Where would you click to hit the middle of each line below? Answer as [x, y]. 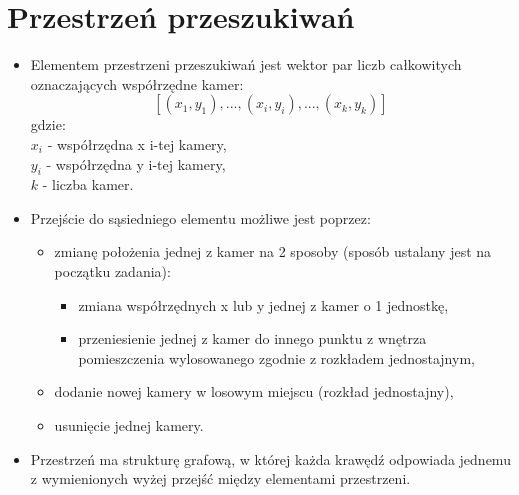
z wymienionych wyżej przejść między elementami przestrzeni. [220, 478]
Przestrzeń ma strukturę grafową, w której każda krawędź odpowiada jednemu [270, 458]
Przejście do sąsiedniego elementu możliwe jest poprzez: [200, 217]
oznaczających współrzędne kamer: [137, 83]
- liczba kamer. [88, 184]
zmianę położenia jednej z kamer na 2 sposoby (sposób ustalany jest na [273, 251]
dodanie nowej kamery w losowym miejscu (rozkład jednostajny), [254, 391]
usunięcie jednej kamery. [129, 425]
